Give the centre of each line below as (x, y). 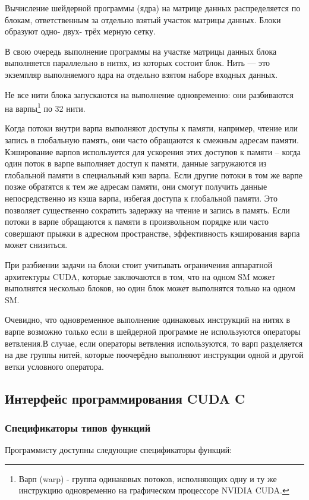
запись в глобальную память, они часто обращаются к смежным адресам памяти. (152, 140)
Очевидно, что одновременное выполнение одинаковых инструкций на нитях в (148, 320)
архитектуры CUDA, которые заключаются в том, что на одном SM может (140, 276)
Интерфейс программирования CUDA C (125, 398)
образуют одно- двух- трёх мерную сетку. (80, 31)
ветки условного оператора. (54, 366)
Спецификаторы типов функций (78, 427)
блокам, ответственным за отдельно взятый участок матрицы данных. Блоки (143, 19)
